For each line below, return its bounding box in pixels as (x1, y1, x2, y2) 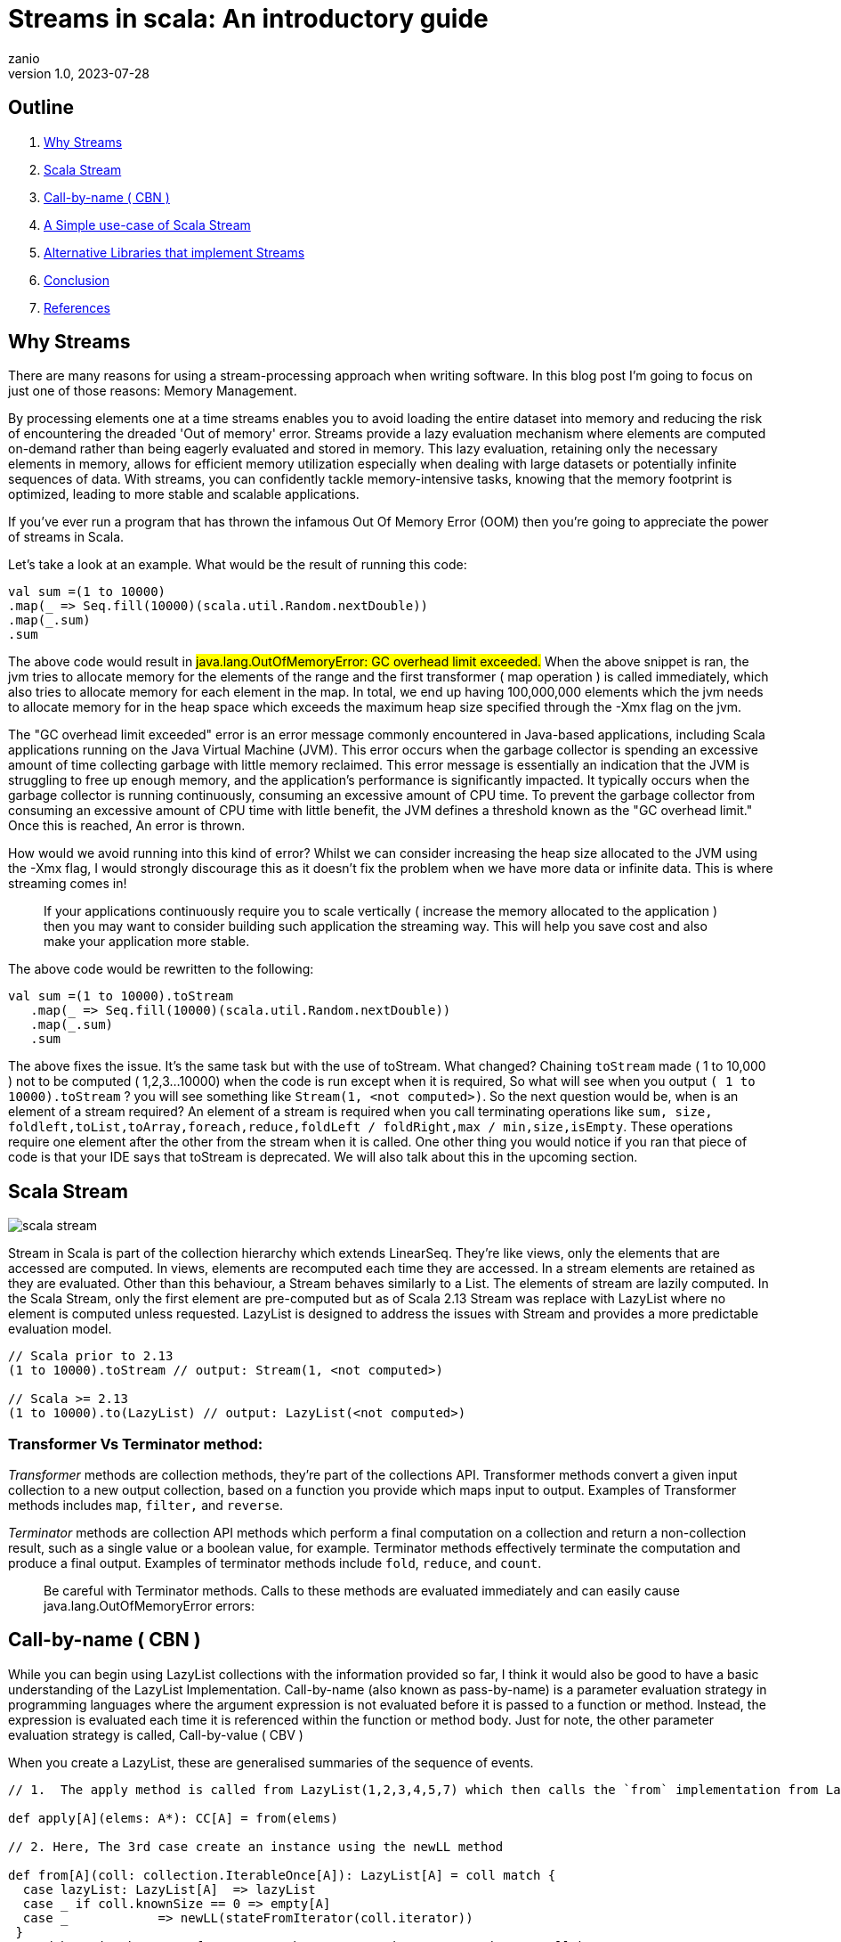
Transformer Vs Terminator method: (8, 1434, 263, 1453)
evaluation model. (8, 1321, 112, 1337)
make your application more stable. (44, 934, 250, 950)
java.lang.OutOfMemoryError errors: (44, 1598, 255, 1614)
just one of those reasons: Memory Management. (8, 383, 297, 399)
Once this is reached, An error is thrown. (8, 818, 246, 834)
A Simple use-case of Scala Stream (44, 216, 251, 233)
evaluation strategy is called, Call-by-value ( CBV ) (8, 1726, 303, 1742)
